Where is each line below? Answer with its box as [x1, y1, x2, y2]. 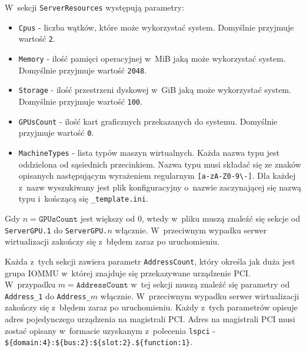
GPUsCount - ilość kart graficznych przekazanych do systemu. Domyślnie [18, 115, 278, 127]
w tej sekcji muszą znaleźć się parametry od [131, 278, 290, 290]
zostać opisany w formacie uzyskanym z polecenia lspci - [5, 324, 216, 336]
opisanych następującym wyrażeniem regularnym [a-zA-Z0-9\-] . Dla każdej [18, 169, 296, 182]
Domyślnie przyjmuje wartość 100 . [18, 95, 142, 107]
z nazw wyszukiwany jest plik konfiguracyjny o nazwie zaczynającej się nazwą [18, 180, 301, 193]
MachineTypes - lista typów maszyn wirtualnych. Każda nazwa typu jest [18, 146, 280, 158]
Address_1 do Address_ [5, 289, 91, 302]
